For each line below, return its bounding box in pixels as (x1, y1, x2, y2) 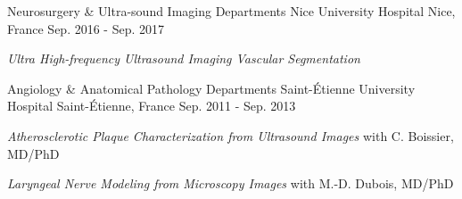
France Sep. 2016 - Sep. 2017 (7, 19, 165, 37)
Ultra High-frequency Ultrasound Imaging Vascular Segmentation (7, 49, 360, 68)
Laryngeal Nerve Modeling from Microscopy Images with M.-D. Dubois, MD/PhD (7, 174, 454, 193)
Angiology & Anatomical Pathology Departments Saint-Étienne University (7, 79, 416, 97)
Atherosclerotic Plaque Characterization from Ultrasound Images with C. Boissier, (7, 126, 454, 145)
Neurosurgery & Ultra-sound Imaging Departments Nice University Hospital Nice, (7, 2, 456, 20)
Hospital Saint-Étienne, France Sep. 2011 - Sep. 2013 (7, 96, 296, 115)
